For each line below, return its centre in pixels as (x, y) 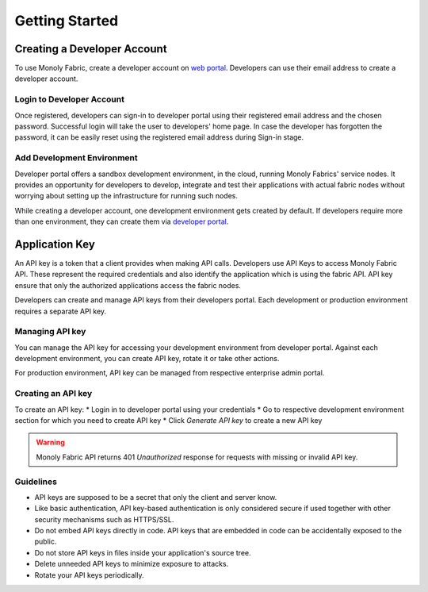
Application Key (55, 244)
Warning (50, 442)
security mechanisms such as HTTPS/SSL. (104, 519)
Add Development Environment (76, 158)
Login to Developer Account (69, 99)
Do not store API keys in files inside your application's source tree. (143, 552)
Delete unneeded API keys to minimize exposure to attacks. (132, 564)
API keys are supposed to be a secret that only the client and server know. (156, 497)
